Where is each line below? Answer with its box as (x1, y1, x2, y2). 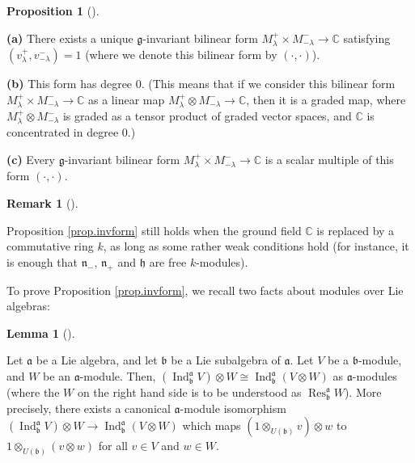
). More (344, 384, 382, 401)
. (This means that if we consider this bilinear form (141, 75, 396, 92)
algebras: (6, 297, 50, 314)
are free (149, 253, 187, 270)
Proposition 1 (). (6, 2, 100, 19)
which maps (182, 417, 241, 434)
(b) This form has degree (6, 75, 133, 92)
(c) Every (6, 151, 55, 168)
